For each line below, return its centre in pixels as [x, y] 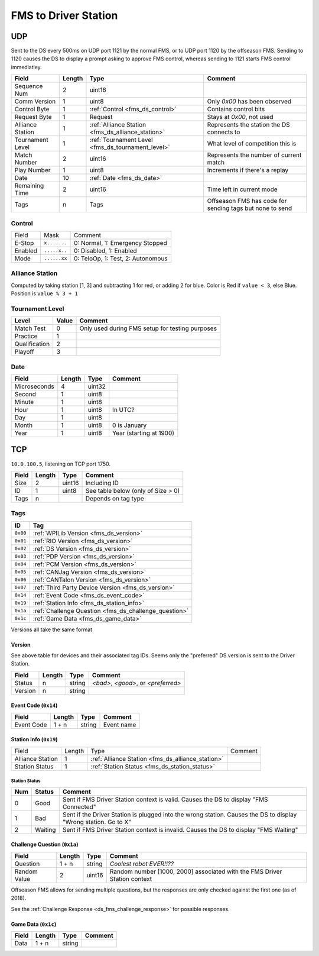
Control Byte [32, 109]
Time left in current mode [242, 189]
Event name [120, 725]
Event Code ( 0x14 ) [34, 705]
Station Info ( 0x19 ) [35, 739]
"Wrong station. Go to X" [97, 822]
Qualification [32, 344]
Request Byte [33, 117]
